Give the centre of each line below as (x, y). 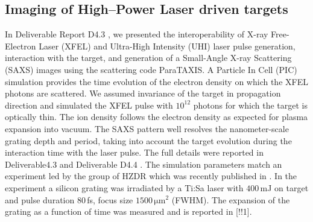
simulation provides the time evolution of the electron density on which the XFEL (156, 81)
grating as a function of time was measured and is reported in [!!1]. (128, 211)
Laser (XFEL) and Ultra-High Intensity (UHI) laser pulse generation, (167, 46)
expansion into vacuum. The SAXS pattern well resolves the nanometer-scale (147, 128)
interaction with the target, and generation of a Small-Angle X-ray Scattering (148, 58)
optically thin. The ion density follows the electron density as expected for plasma (156, 117)
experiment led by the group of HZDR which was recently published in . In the (151, 176)
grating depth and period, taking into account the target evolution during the (148, 140)
